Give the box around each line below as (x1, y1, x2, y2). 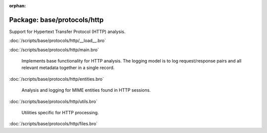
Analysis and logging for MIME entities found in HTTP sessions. (21, 87, 151, 93)
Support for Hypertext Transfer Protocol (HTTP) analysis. (9, 29, 126, 34)
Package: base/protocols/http (9, 15, 104, 24)
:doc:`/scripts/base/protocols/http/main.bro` (9, 47, 99, 53)
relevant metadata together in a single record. (21, 65, 115, 71)
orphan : (9, 3, 26, 8)
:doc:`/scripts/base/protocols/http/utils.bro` (9, 99, 98, 104)
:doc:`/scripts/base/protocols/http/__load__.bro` (9, 37, 106, 44)
